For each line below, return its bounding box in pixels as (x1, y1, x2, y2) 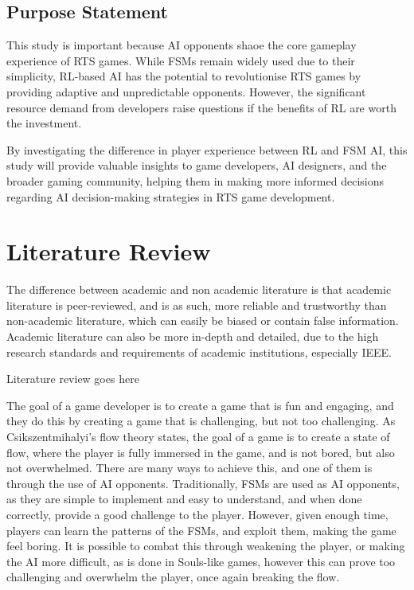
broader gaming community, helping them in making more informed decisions (6, 172, 384, 189)
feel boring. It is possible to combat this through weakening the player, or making (6, 537, 405, 554)
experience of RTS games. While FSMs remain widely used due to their (6, 52, 355, 68)
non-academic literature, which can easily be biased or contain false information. (6, 312, 399, 329)
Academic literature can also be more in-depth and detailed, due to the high (6, 328, 379, 345)
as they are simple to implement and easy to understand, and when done (6, 490, 362, 507)
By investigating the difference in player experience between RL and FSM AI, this (6, 141, 408, 158)
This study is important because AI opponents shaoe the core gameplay (6, 37, 357, 53)
